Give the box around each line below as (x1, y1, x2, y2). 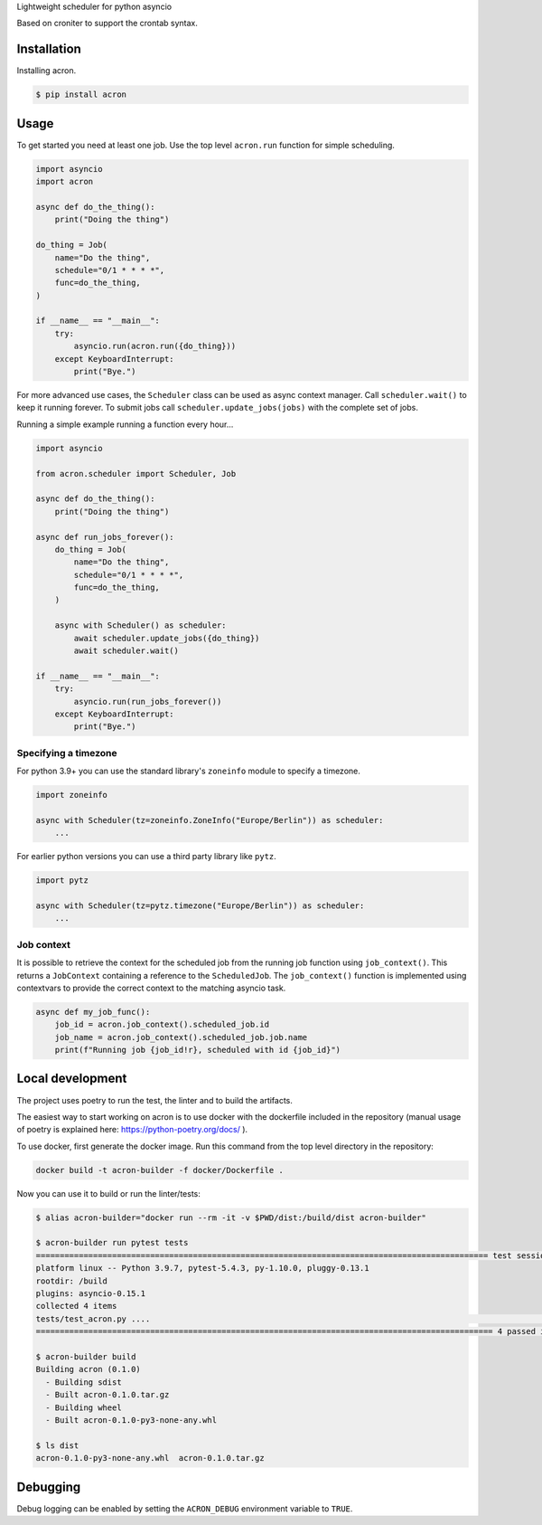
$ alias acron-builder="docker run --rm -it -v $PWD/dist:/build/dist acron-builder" (35, 1212, 426, 1223)
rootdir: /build (35, 1275, 108, 1286)
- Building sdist (45, 1377, 122, 1388)
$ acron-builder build (35, 1351, 136, 1361)
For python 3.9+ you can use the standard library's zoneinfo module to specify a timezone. (16, 765, 360, 777)
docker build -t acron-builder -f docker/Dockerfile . (35, 1165, 284, 1175)
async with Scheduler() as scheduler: (54, 620, 227, 630)
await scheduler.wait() (73, 646, 180, 656)
